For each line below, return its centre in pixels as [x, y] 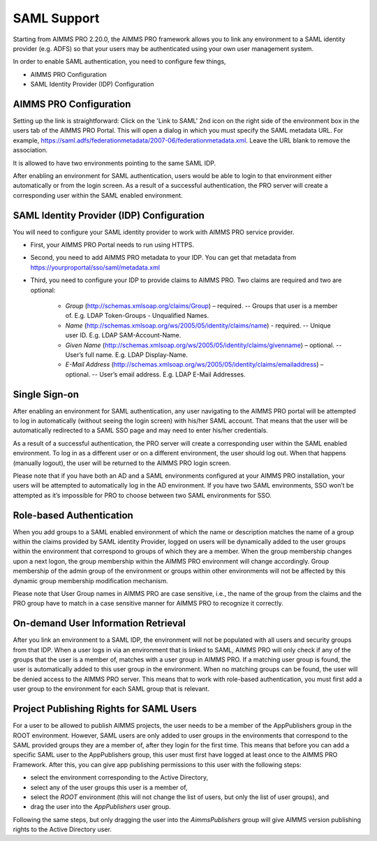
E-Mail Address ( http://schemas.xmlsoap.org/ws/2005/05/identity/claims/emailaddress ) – [194, 365]
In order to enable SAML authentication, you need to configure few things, [119, 61]
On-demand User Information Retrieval [99, 623]
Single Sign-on [46, 394]
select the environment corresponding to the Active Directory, [119, 777]
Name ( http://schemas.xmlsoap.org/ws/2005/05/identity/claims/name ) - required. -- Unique [198, 326]
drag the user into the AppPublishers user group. [101, 807]
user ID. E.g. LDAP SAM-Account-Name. [123, 335]
